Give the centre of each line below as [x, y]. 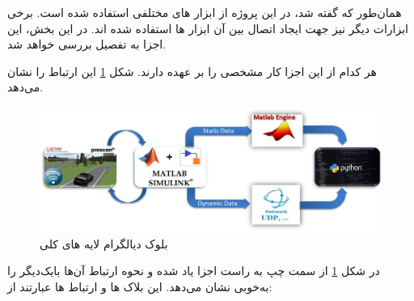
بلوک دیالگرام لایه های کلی [104, 243]
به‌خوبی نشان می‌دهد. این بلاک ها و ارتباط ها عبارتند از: [140, 287]
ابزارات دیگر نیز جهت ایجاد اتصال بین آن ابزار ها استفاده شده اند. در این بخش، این [208, 28]
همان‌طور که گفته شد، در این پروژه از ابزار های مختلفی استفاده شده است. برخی [205, 12]
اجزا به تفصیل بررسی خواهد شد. [87, 44]
